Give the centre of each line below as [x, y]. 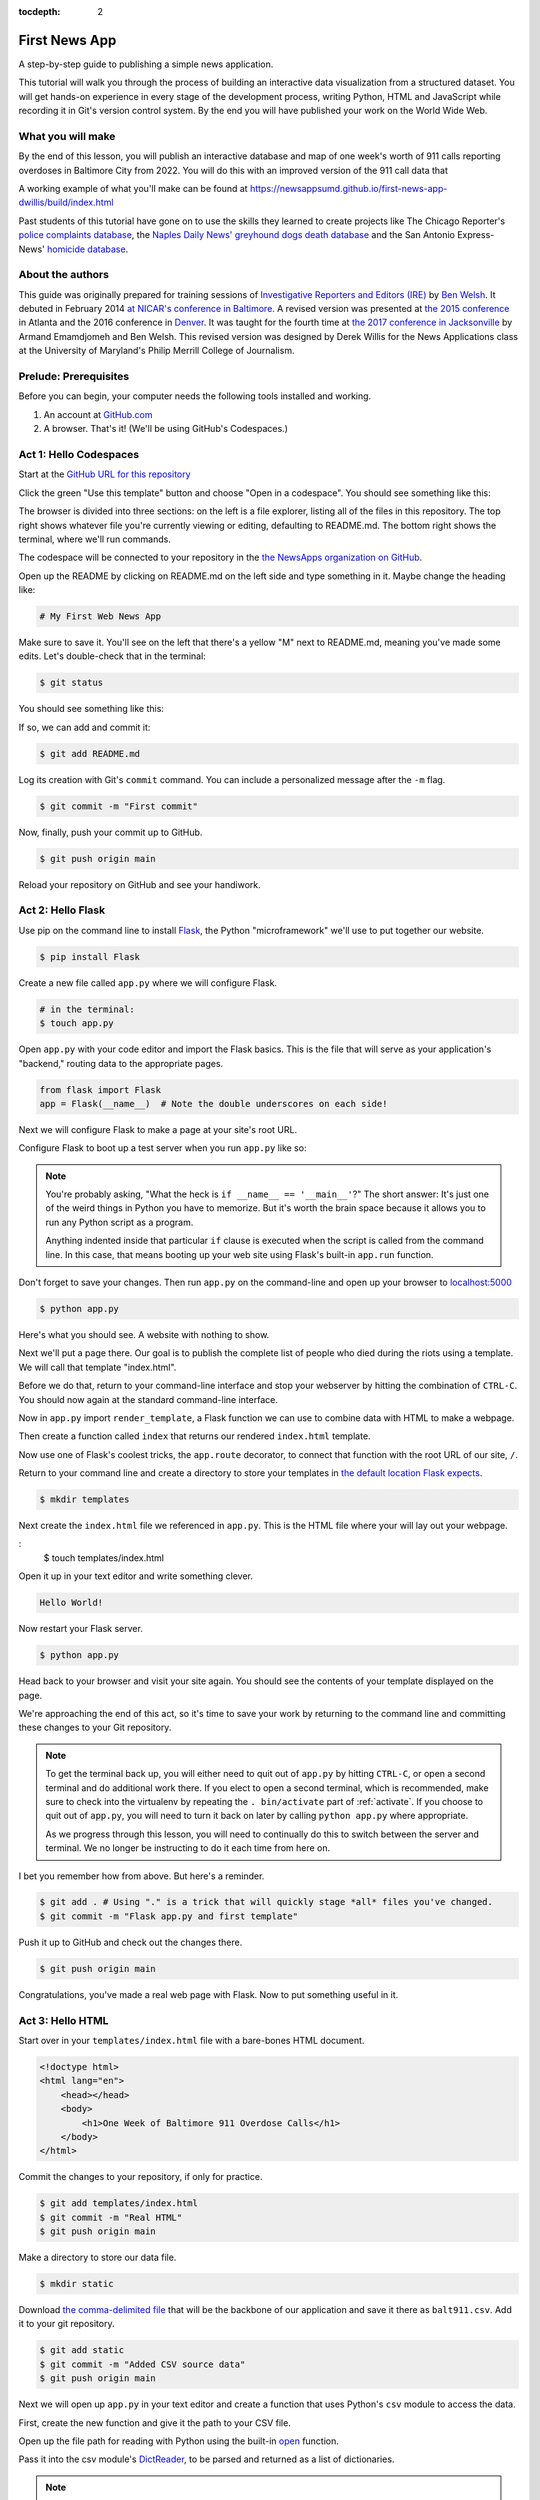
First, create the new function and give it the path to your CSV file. [155, 2422]
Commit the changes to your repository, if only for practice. [140, 2177]
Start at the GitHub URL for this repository [104, 474]
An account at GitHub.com [98, 414]
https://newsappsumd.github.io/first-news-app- [349, 188]
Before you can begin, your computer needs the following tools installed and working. [195, 396]
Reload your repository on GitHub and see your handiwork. [139, 884]
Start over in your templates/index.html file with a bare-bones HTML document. [191, 2040]
